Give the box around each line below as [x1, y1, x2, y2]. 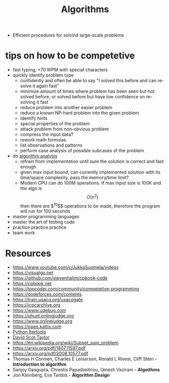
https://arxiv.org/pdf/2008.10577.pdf [12, 351, 89, 357]
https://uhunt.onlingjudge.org [12, 313, 74, 319]
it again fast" [32, 83, 59, 89]
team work [12, 230, 35, 236]
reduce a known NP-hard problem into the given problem [20, 110, 139, 116]
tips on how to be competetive [5, 50, 135, 61]
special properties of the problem [20, 121, 90, 127]
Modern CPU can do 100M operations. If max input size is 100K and [20, 180, 161, 186]
